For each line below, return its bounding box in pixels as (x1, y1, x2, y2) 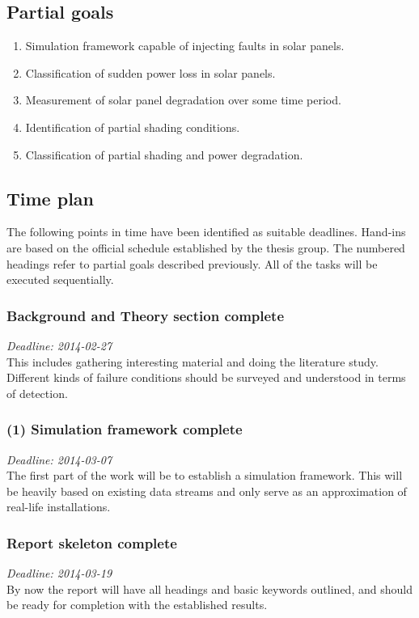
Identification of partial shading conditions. (25, 118, 240, 135)
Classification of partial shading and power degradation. (25, 146, 303, 163)
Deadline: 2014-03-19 (6, 565, 112, 582)
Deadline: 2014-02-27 (6, 337, 112, 353)
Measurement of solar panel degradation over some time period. (25, 91, 341, 108)
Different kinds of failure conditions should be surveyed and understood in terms (6, 369, 406, 386)
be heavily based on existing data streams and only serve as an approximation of (6, 482, 407, 499)
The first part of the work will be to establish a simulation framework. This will (6, 467, 403, 484)
